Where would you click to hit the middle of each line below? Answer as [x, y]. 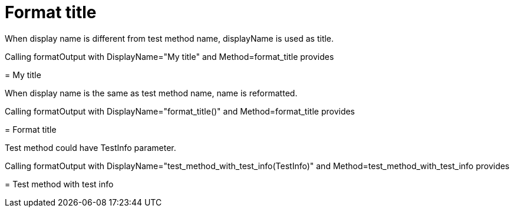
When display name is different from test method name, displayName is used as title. [169, 38]
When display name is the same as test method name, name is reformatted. [151, 93]
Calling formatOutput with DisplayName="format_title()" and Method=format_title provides [180, 111]
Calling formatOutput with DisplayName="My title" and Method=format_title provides [169, 56]
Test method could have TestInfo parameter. [90, 147]
